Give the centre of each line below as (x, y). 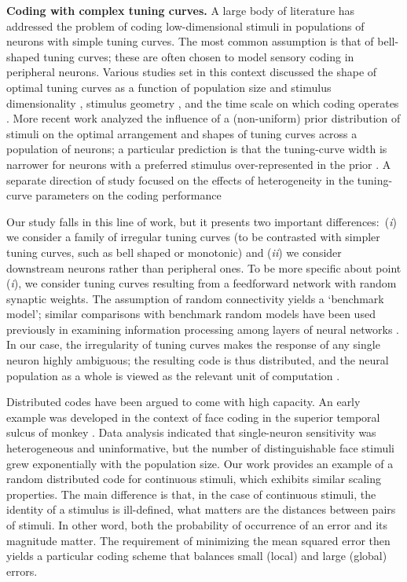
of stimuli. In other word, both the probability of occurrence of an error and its (197, 525)
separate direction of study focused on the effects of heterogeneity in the (180, 179)
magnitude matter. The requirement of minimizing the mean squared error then (198, 540)
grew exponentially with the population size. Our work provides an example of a (200, 463)
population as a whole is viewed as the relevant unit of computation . (173, 375)
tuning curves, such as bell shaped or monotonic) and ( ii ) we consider (174, 252)
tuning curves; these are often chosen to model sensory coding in (199, 56)
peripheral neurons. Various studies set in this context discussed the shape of (192, 72)
